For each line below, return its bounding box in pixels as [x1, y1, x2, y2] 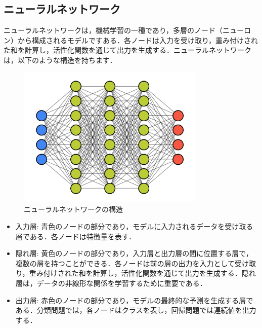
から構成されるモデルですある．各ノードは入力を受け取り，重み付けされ [17, 34, 258, 45]
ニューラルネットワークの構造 [24, 204, 123, 214]
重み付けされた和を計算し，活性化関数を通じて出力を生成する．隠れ [29, 268, 256, 278]
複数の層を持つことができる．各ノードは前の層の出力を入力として [15, 258, 235, 268]
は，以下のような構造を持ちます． [4, 54, 117, 65]
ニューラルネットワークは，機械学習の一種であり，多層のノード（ [4, 25, 223, 35]
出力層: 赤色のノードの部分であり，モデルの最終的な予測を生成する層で [15, 295, 253, 305]
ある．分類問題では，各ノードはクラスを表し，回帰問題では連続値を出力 [15, 305, 256, 315]
